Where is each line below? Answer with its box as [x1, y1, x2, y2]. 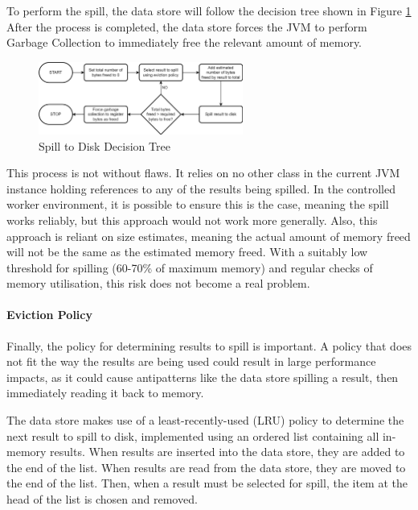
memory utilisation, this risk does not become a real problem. [6, 275, 310, 292]
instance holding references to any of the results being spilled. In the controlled [6, 180, 395, 197]
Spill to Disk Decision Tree [39, 137, 170, 154]
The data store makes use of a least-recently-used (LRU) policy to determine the [6, 412, 404, 429]
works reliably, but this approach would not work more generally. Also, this [6, 211, 378, 228]
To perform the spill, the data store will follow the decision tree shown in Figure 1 [6, 2, 412, 19]
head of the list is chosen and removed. [6, 491, 198, 508]
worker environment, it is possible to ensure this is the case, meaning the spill [6, 196, 389, 213]
